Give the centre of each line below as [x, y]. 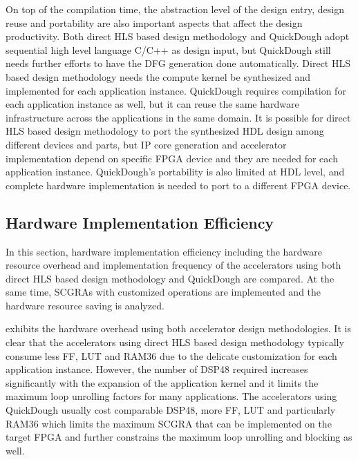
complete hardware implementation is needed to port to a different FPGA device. [178, 185]
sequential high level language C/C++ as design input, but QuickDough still [168, 49]
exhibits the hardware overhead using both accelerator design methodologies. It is [178, 328]
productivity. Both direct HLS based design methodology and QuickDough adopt [178, 36]
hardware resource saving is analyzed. [85, 305]
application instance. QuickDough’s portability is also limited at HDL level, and [175, 172]
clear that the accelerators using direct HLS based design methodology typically [175, 342]
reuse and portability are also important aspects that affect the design [154, 22]
